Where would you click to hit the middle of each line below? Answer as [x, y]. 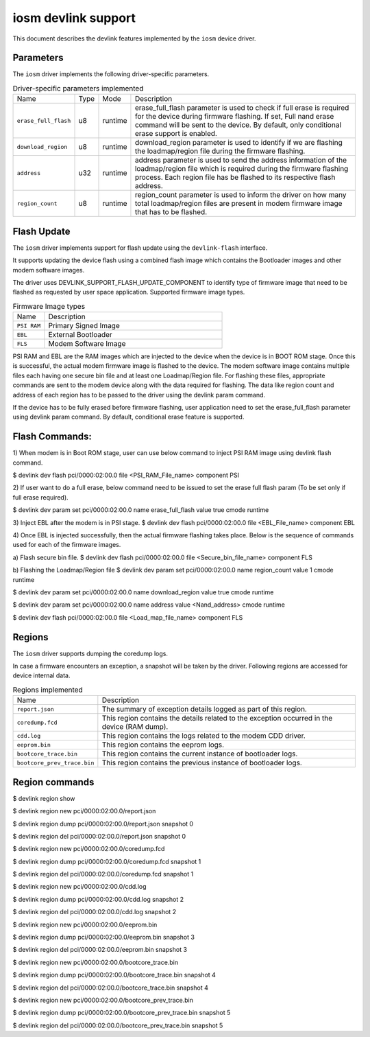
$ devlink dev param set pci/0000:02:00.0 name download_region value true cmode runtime [143, 592]
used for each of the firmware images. [67, 545]
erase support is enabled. [176, 134]
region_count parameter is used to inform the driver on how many [241, 195]
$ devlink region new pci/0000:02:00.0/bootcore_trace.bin [95, 962]
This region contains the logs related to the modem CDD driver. [204, 736]
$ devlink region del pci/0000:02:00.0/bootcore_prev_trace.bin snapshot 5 [118, 1025]
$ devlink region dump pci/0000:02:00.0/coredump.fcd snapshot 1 [107, 861]
